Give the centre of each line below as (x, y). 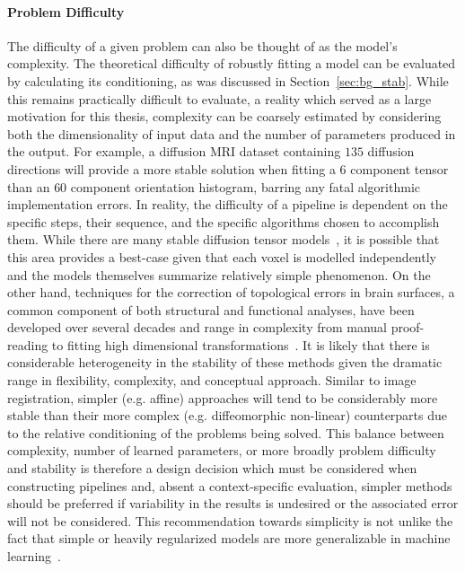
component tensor (399, 168)
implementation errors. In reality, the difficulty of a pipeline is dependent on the (228, 204)
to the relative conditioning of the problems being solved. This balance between (226, 432)
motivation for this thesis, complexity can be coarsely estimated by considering (224, 116)
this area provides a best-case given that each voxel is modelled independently (222, 256)
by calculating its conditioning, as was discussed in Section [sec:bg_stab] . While (228, 80)
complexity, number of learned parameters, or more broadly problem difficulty (222, 450)
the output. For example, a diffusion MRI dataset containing (174, 151)
